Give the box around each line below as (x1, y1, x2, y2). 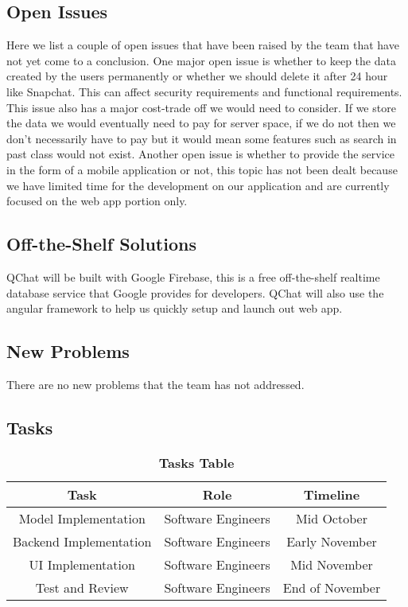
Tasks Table (158, 453, 235, 472)
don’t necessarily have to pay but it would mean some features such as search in (6, 130, 397, 146)
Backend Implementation (13, 531, 152, 551)
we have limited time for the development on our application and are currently (6, 177, 390, 193)
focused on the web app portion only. (6, 193, 188, 209)
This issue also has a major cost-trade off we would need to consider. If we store (6, 99, 396, 115)
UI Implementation (29, 554, 135, 574)
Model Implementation (18, 508, 146, 527)
